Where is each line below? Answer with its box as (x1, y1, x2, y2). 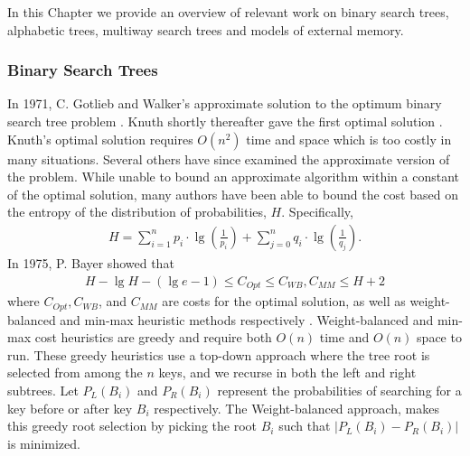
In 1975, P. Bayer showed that (7, 254, 174, 272)
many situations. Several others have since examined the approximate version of (7, 149, 450, 168)
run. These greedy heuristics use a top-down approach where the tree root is (7, 345, 430, 364)
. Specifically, (281, 202, 353, 221)
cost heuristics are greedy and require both (34, 328, 272, 347)
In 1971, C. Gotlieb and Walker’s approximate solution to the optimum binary (7, 94, 442, 113)
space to (417, 328, 462, 347)
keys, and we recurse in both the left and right (158, 363, 417, 382)
